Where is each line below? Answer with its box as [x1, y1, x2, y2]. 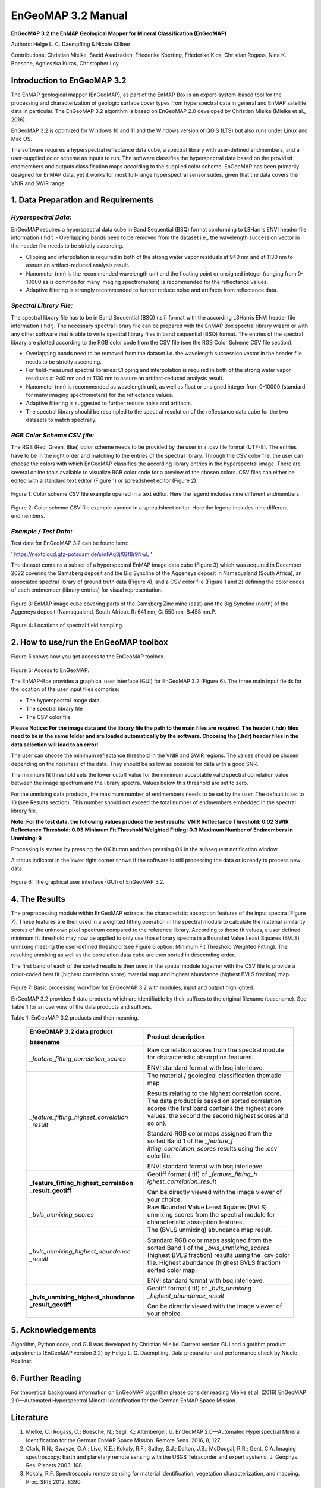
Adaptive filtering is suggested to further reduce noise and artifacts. [26, 399, 193, 407]
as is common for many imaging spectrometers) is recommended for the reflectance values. [42, 279, 269, 286]
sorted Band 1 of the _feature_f [147, 1137, 234, 1145]
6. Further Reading [11, 1373, 81, 1383]
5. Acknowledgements [11, 1325, 96, 1336]
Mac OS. [11, 135, 33, 142]
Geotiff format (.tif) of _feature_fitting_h [147, 1170, 257, 1178]
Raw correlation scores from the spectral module [147, 1045, 284, 1054]
